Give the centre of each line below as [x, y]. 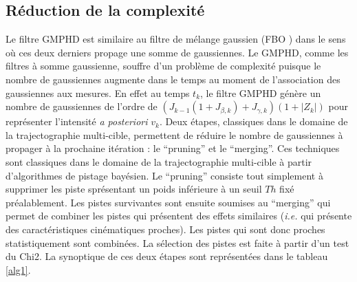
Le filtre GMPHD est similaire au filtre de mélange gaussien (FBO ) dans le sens [176, 39]
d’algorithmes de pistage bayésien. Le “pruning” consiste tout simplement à [164, 175]
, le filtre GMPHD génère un [261, 93]
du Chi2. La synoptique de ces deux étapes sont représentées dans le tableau [167, 256]
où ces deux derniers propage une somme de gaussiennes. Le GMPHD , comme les [177, 52]
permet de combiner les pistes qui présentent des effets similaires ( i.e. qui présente [179, 216]
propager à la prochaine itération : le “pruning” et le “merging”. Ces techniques [173, 148]
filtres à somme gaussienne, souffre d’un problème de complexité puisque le [163, 66]
